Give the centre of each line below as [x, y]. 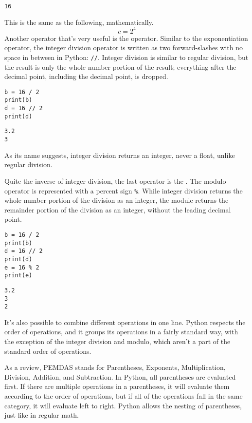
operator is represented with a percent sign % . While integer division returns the [124, 190]
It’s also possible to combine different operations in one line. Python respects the [125, 322]
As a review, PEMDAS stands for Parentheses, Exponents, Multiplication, [115, 367]
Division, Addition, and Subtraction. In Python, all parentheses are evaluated [120, 376]
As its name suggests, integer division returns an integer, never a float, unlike [120, 155]
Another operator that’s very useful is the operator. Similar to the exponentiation [126, 38]
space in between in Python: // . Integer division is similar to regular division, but [126, 57]
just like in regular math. [42, 415]
